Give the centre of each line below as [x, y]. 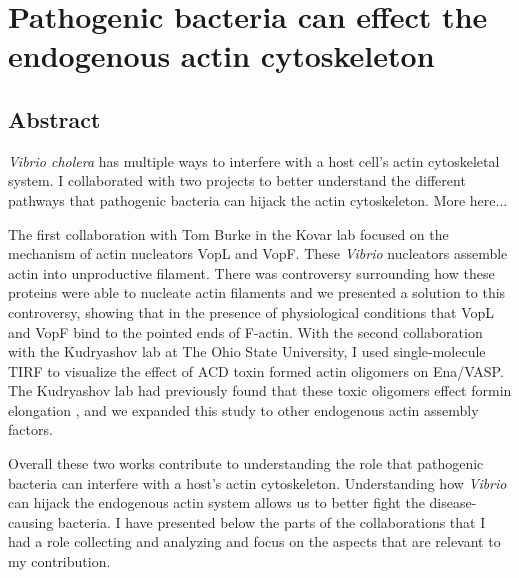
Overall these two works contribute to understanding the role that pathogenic [246, 463]
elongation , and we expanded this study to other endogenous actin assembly [243, 409]
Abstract [54, 118]
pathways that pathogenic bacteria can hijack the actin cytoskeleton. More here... [258, 199]
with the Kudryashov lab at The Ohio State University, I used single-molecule [247, 351]
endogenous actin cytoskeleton [221, 55]
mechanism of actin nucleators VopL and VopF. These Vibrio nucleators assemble [258, 253]
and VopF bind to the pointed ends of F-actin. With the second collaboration [245, 331]
